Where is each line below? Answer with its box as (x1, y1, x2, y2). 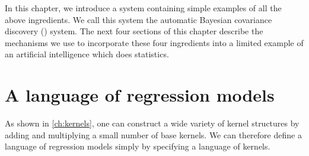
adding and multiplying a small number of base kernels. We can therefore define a (5, 128, 302, 141)
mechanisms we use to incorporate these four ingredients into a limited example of (5, 36, 304, 48)
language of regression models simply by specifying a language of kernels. (5, 140, 270, 152)
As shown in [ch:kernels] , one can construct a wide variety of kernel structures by (5, 117, 300, 129)
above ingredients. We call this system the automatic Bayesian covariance (5, 13, 272, 25)
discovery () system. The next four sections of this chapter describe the (5, 25, 263, 37)
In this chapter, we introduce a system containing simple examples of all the (5, 2, 282, 14)
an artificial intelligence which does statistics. (5, 48, 169, 60)
